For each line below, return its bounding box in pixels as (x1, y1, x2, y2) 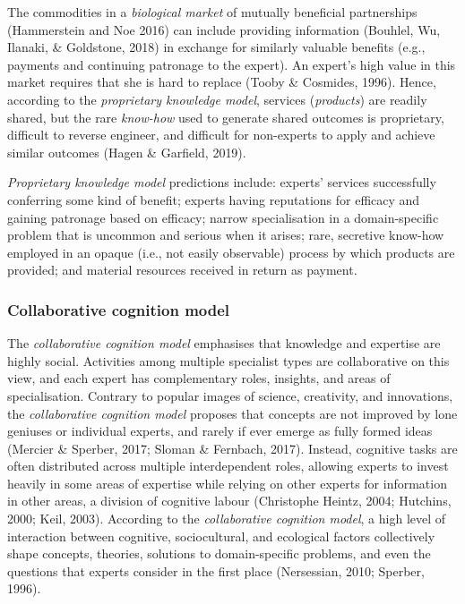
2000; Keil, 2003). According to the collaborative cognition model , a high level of (7, 509, 446, 528)
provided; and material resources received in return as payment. (7, 260, 357, 279)
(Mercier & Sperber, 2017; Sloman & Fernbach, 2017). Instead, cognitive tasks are (7, 438, 458, 457)
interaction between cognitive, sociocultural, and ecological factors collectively (7, 526, 435, 545)
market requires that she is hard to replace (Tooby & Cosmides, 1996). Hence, (7, 72, 436, 91)
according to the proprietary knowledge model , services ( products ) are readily (7, 89, 427, 108)
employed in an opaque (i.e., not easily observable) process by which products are (7, 242, 455, 261)
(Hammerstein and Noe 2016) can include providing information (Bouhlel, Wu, (7, 20, 441, 38)
